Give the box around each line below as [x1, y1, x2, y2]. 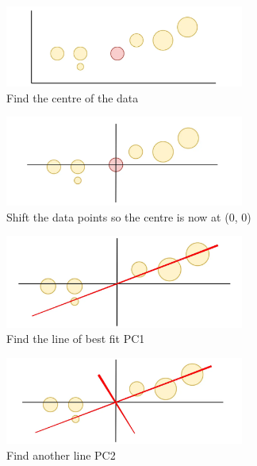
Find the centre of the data [6, 89, 139, 106]
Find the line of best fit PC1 [6, 330, 145, 347]
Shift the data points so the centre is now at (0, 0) [6, 208, 251, 225]
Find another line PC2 [6, 446, 116, 463]
